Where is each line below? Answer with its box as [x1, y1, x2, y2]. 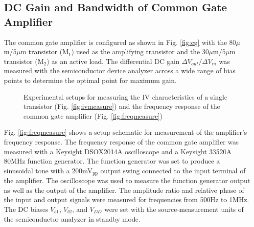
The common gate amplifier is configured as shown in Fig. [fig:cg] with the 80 [4, 37, 236, 47]
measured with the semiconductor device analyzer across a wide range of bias [4, 65, 236, 76]
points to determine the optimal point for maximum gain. [4, 75, 177, 85]
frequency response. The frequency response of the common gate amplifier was [4, 136, 239, 146]
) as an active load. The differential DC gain [46, 56, 180, 66]
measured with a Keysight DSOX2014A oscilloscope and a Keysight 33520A [4, 146, 231, 156]
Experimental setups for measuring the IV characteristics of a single [23, 91, 228, 102]
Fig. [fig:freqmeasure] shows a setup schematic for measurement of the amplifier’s [4, 127, 247, 137]
